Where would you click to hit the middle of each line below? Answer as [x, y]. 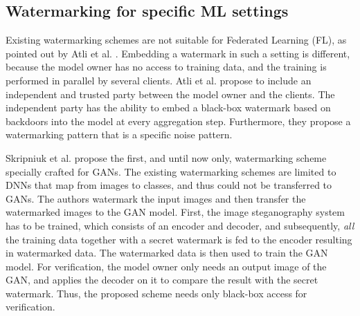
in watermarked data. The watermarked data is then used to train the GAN [167, 253]
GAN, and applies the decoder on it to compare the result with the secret [162, 280]
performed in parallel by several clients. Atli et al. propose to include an [159, 80]
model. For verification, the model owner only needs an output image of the [166, 266]
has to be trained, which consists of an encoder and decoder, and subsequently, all [180, 225]
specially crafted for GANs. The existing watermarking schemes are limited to [171, 171]
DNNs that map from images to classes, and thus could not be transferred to [169, 185]
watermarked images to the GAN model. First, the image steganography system [175, 212]
